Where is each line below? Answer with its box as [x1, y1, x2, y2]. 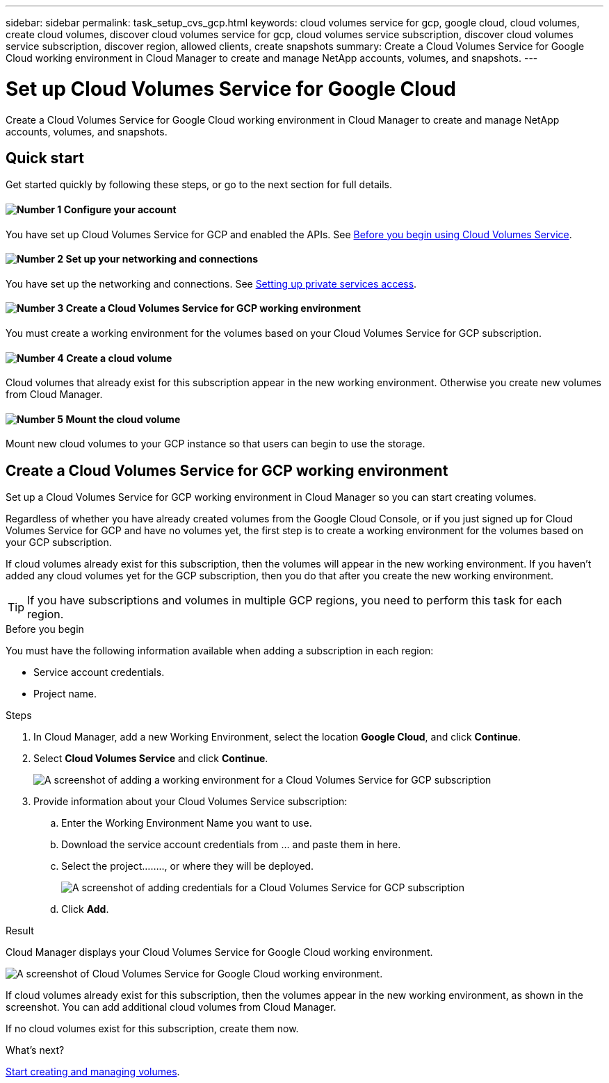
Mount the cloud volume [65, 413, 181, 425]
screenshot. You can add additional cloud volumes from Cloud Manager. [6, 1001, 336, 1014]
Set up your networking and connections [65, 253, 259, 265]
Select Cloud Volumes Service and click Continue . [33, 752, 268, 765]
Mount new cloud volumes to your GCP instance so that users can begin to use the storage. [6, 438, 425, 450]
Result [6, 925, 34, 937]
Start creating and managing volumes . [6, 1066, 180, 1078]
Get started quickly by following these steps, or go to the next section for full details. [6, 179, 393, 191]
